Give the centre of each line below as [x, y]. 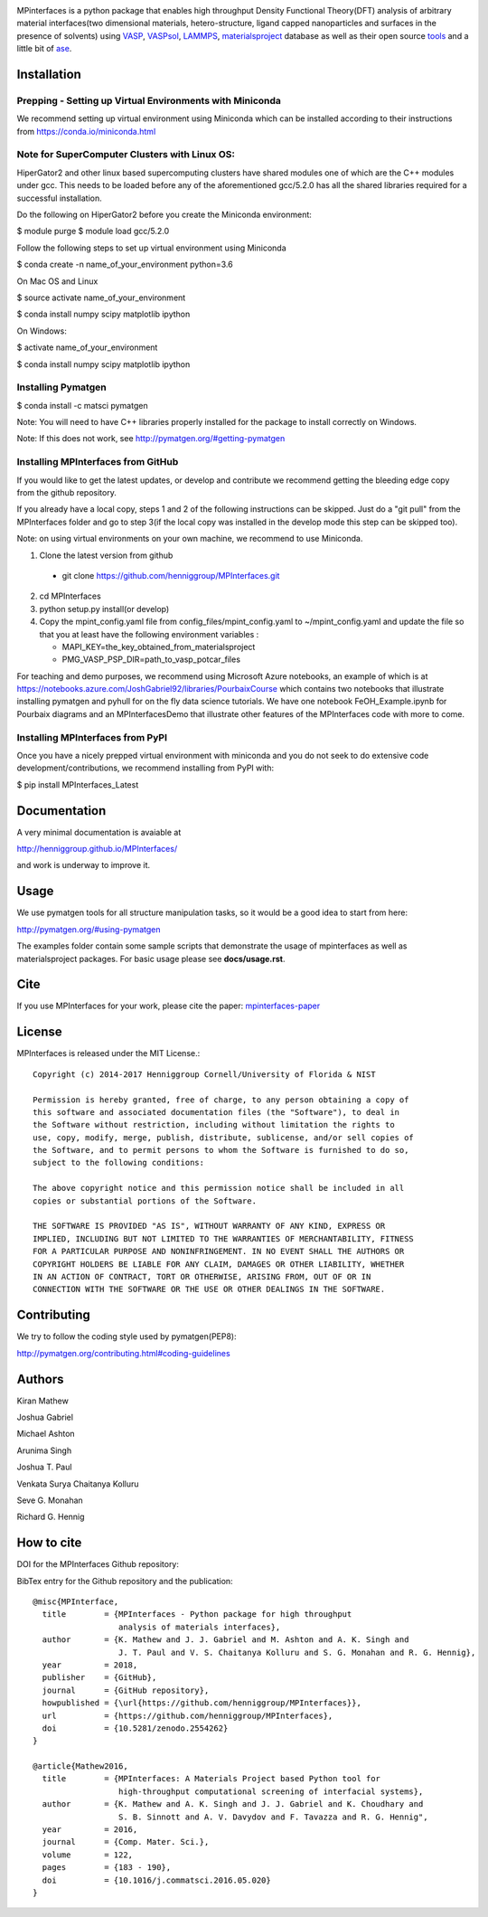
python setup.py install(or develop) [104, 609]
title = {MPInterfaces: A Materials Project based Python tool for [211, 1779]
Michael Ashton [46, 1434]
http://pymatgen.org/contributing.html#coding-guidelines [123, 1353]
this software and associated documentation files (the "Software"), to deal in [216, 1112]
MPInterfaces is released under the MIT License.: [108, 1053]
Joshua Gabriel [45, 1417]
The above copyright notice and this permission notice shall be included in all [219, 1188]
